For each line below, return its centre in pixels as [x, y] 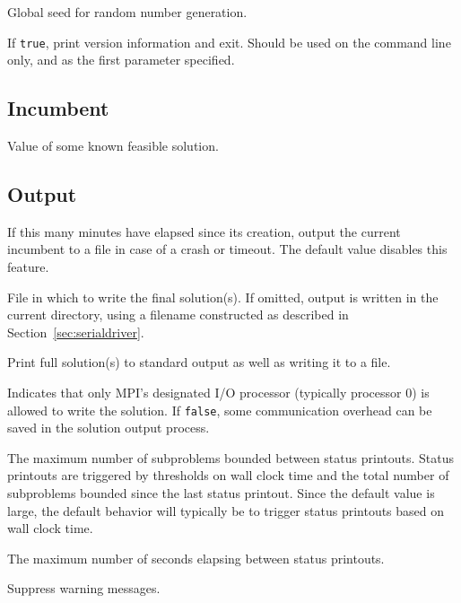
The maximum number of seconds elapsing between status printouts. [196, 558]
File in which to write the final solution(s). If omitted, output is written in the [223, 297]
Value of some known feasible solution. [113, 146]
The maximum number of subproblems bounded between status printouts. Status [230, 457]
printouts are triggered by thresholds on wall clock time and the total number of [228, 475]
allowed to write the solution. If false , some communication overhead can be [220, 410]
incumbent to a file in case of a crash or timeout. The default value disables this [227, 249]
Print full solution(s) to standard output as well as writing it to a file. [199, 362]
